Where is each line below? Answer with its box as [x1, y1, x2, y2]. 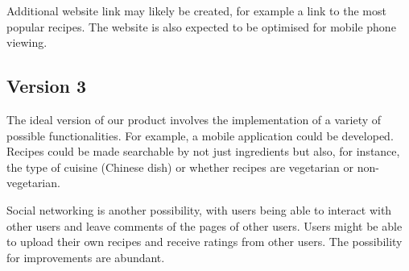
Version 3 [6, 73, 87, 98]
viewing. [6, 34, 48, 51]
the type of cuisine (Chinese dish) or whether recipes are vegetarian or [6, 158, 354, 175]
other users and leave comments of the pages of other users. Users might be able [6, 217, 403, 234]
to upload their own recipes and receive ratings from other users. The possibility [6, 233, 403, 250]
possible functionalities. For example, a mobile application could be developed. [6, 127, 394, 144]
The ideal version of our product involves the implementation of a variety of [6, 110, 382, 127]
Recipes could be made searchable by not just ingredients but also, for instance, [6, 143, 400, 160]
